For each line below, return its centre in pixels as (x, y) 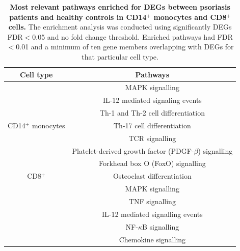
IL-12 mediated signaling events (152, 100)
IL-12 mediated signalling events (152, 214)
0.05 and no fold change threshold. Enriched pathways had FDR (132, 36)
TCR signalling (152, 138)
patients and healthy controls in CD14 (78, 17)
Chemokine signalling (152, 239)
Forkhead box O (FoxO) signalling (152, 163)
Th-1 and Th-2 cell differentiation (152, 113)
